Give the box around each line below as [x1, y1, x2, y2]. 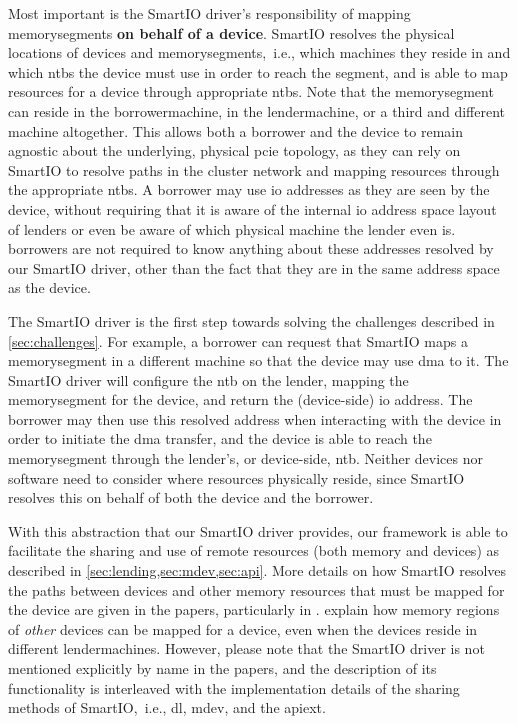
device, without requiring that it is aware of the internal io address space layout [8, 198, 497, 219]
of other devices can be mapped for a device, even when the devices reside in [8, 618, 478, 639]
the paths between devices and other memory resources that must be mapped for [8, 579, 505, 600]
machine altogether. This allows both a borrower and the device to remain [8, 120, 463, 141]
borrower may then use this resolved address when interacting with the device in [8, 408, 502, 429]
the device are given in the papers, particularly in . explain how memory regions [8, 599, 500, 620]
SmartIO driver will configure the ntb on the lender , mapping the [8, 369, 409, 390]
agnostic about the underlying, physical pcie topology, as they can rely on [8, 140, 461, 161]
